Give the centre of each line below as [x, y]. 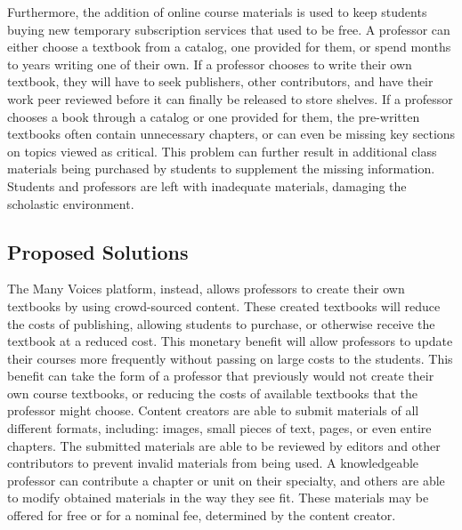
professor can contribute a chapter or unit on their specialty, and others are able [226, 480]
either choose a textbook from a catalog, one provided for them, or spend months [229, 47]
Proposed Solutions [98, 251]
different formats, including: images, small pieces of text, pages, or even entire [219, 428]
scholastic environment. [71, 203]
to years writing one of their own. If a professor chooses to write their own [210, 64]
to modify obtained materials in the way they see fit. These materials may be [218, 498]
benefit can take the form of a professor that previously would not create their [221, 376]
